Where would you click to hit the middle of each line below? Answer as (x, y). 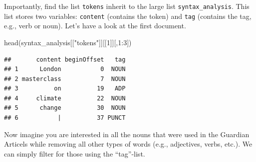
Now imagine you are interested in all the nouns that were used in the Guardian (127, 134)
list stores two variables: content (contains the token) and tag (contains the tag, (128, 16)
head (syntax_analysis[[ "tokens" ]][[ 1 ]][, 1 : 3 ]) (68, 42)
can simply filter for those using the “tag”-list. (75, 153)
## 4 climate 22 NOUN (65, 98)
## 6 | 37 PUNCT (65, 118)
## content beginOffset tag (65, 59)
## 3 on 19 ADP (65, 89)
